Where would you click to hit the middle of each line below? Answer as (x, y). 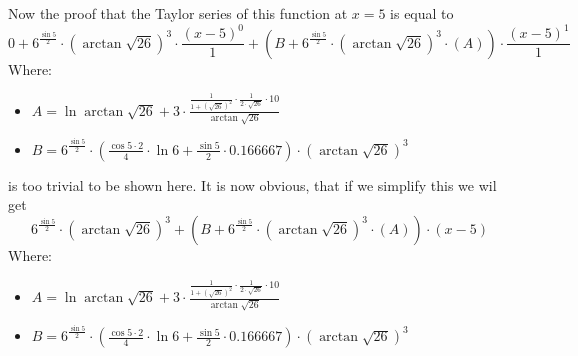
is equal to (422, 13)
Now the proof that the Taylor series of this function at (178, 13)
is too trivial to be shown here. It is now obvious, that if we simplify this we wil (252, 184)
